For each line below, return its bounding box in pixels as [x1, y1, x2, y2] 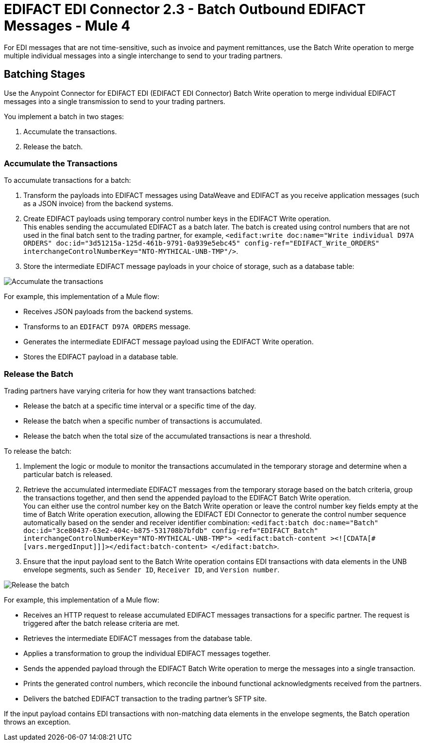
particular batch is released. [23, 470, 113, 479]
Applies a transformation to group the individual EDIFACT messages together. [23, 649, 271, 658]
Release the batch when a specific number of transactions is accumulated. [23, 417, 262, 426]
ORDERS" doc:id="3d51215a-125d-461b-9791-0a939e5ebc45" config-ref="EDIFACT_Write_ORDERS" [23, 239, 380, 248]
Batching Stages [4, 68, 85, 81]
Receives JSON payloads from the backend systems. [23, 307, 193, 316]
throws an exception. [4, 718, 71, 727]
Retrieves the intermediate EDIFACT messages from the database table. [23, 634, 253, 643]
